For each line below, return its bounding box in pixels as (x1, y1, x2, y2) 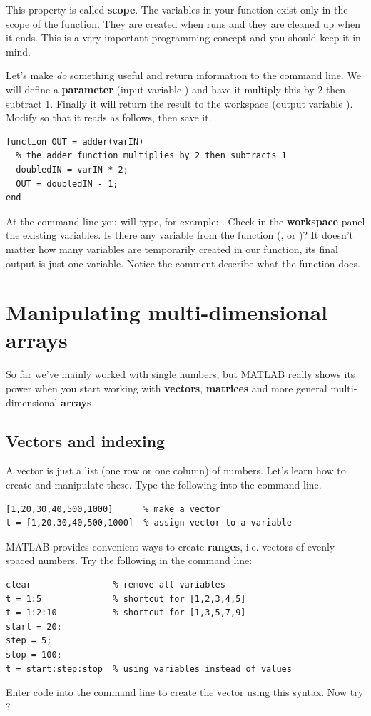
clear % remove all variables (6, 579, 225, 590)
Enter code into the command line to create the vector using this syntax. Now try (6, 685, 364, 700)
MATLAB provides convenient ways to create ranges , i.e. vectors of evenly (6, 538, 335, 553)
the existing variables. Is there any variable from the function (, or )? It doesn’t (6, 227, 354, 242)
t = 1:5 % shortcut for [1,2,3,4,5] (6, 593, 246, 604)
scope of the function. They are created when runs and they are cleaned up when (6, 16, 360, 31)
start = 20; (6, 621, 62, 632)
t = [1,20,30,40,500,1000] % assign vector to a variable (6, 518, 292, 528)
